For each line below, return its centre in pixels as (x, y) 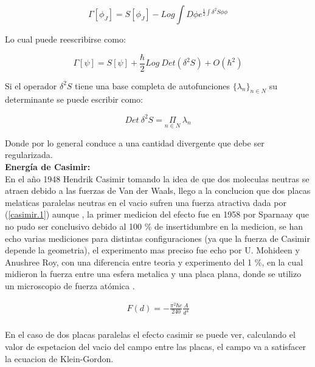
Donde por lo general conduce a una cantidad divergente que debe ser (135, 142)
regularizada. (29, 155)
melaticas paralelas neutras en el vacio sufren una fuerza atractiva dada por (146, 202)
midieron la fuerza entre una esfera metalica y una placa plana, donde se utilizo (153, 274)
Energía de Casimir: (48, 166)
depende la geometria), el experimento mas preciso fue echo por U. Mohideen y (152, 250)
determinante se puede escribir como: (74, 99)
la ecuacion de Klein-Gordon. (59, 358)
